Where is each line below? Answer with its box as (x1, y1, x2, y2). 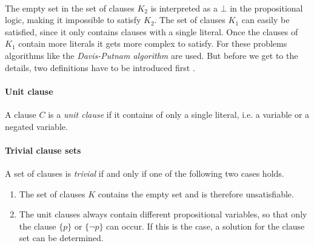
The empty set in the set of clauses (5, 1, 135, 14)
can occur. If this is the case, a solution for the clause (106, 219, 305, 232)
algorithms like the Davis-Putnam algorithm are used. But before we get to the (5, 49, 298, 61)
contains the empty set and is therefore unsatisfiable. (98, 187, 294, 200)
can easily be (241, 13, 290, 26)
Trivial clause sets (5, 143, 81, 156)
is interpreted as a (150, 1, 218, 14)
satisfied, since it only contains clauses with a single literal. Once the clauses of (5, 25, 298, 38)
